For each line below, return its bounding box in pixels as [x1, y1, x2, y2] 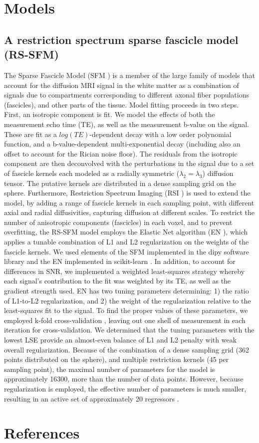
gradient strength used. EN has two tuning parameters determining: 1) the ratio [4, 285, 249, 296]
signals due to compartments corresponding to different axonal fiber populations [4, 89, 250, 100]
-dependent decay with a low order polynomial [89, 128, 232, 139]
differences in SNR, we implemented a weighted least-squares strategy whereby [4, 265, 245, 276]
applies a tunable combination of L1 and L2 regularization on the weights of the [4, 236, 249, 247]
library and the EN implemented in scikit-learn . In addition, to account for [4, 256, 236, 266]
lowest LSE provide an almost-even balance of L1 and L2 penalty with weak [4, 334, 237, 344]
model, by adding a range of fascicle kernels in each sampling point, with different [4, 197, 255, 207]
